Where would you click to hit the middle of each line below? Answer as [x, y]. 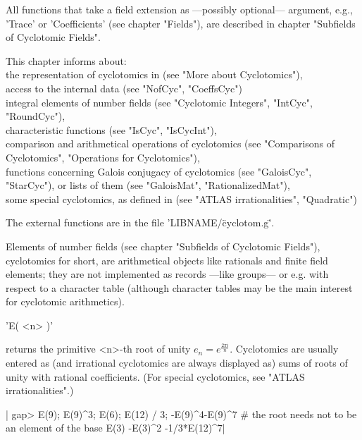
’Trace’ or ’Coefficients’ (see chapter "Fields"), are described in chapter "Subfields [181, 23]
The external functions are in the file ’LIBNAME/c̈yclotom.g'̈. [140, 222]
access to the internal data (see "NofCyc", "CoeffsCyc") [124, 88]
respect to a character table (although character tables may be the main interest [179, 287]
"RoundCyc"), [36, 116]
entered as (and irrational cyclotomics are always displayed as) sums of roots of [177, 363]
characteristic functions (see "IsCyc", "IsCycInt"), [111, 129]
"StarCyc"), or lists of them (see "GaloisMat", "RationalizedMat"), [148, 185]
